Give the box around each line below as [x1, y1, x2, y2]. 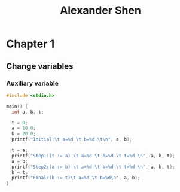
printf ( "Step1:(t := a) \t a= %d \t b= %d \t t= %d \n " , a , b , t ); [11, 153, 175, 159]
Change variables [6, 61, 74, 71]
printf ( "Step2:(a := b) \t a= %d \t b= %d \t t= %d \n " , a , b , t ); [11, 164, 175, 170]
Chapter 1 [6, 37, 55, 51]
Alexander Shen [59, 4, 142, 17]
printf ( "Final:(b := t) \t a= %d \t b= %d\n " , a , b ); [11, 175, 141, 181]
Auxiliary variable [6, 79, 59, 87]
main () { [6, 103, 28, 109]
